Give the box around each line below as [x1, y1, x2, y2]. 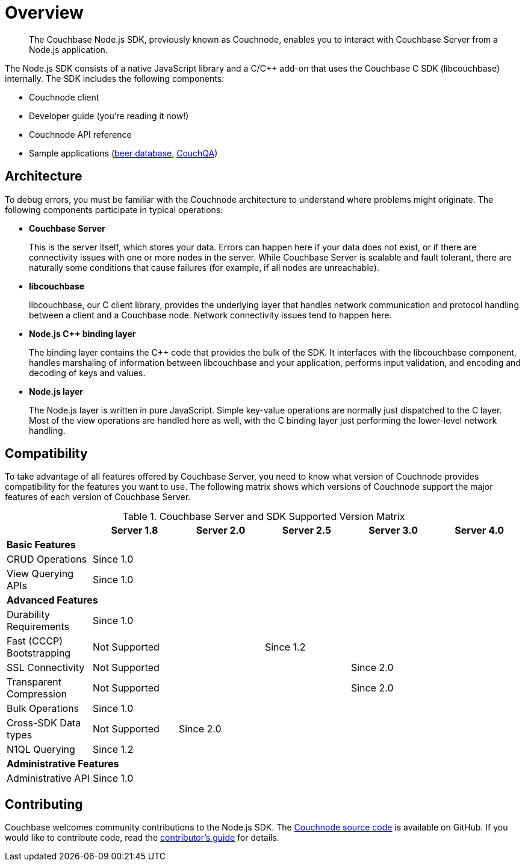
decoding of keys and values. [29, 367, 146, 378]
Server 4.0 [455, 524, 505, 537]
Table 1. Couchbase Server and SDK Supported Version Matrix [122, 510, 405, 523]
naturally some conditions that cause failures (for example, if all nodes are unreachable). [29, 262, 379, 273]
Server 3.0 [368, 524, 418, 537]
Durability [7, 608, 50, 621]
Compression [7, 688, 67, 701]
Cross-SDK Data [7, 717, 81, 729]
